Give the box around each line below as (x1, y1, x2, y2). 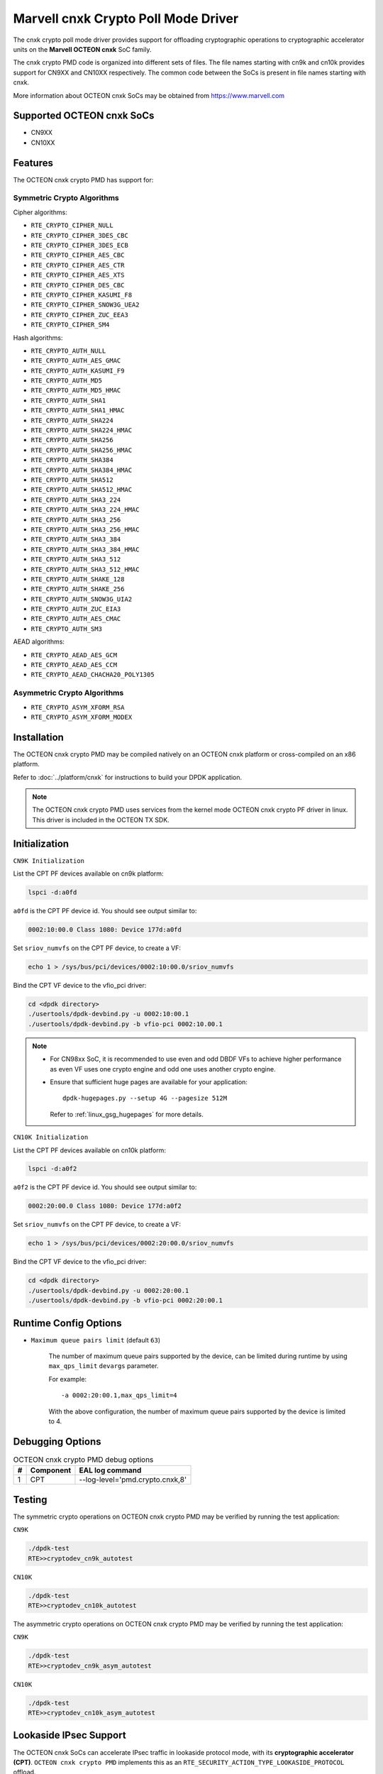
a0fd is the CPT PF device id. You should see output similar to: (13, 907, 197, 915)
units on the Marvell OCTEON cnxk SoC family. (13, 45, 152, 53)
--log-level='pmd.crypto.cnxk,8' (79, 1475, 187, 1484)
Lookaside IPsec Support (13, 1729, 127, 1741)
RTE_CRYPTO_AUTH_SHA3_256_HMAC (30, 525, 140, 534)
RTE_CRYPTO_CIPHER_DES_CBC (30, 281, 125, 289)
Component (30, 1465, 72, 1475)
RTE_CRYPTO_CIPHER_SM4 (30, 321, 110, 329)
